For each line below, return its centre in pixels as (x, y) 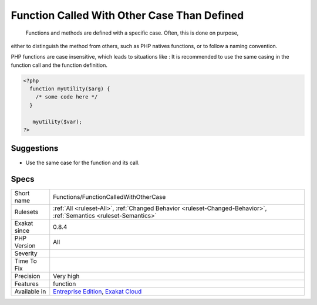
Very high (66, 276)
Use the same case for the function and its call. (83, 162)
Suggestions (35, 149)
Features (27, 284)
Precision (27, 276)
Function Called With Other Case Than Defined (127, 15)
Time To (26, 261)
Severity (26, 253)
